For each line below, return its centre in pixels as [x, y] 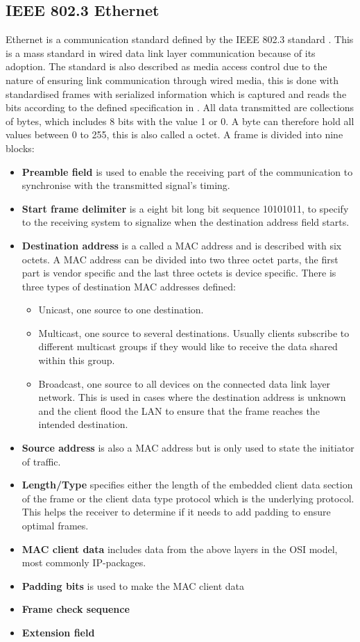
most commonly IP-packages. [84, 562]
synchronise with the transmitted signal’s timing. [126, 185]
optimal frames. [55, 526]
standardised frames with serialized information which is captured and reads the [176, 93]
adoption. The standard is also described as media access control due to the [166, 66]
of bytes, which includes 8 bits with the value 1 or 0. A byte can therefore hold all [180, 121]
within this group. [77, 360]
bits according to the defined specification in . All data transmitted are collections [180, 107]
